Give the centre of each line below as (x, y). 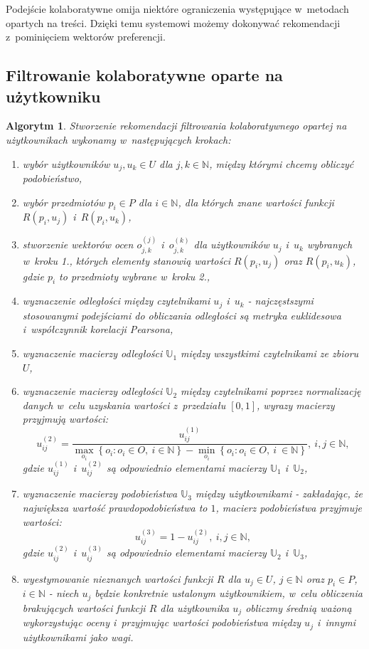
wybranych (330, 244)
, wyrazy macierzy (296, 405)
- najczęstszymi (280, 301)
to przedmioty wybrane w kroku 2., (135, 276)
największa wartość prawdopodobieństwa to (115, 507)
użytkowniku (53, 96)
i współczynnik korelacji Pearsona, (98, 329)
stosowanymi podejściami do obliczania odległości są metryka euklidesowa (182, 315)
